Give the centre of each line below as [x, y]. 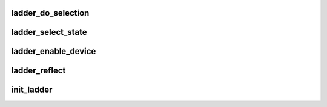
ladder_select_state [49, 32]
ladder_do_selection [50, 13]
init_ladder [32, 90]
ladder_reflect [38, 71]
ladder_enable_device [54, 51]
